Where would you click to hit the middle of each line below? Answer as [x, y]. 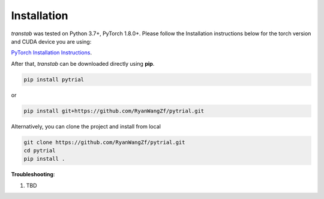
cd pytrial [40, 151]
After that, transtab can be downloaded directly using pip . [83, 63]
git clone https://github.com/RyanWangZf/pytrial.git [104, 142]
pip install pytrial [54, 79]
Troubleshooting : [33, 174]
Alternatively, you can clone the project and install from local [86, 126]
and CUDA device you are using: [51, 41]
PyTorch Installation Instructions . [52, 53]
